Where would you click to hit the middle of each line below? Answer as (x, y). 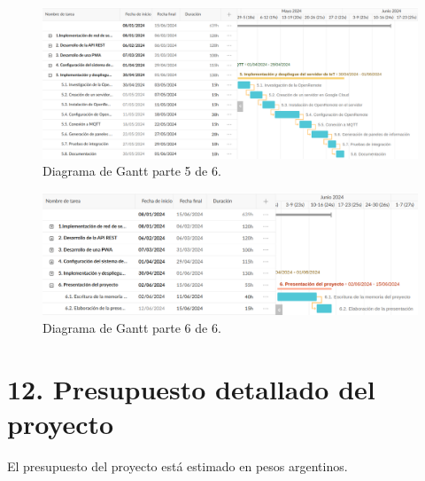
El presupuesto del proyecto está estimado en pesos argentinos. (178, 465)
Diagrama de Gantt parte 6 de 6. (132, 328)
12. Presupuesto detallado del (191, 388)
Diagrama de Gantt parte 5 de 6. (132, 171)
